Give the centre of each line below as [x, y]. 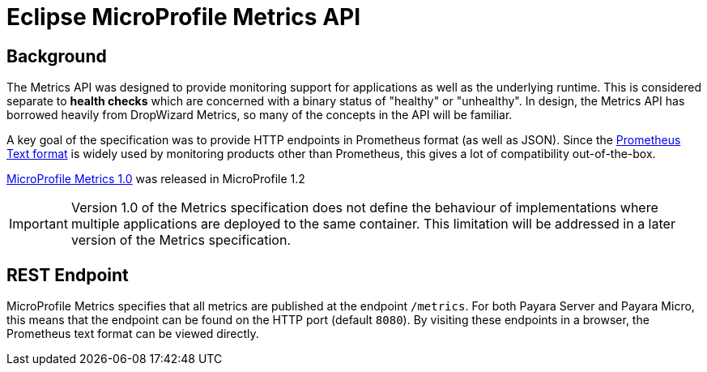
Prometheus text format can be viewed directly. [133, 334]
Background [57, 56]
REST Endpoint [68, 275]
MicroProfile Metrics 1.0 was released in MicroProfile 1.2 [156, 179]
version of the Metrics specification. [181, 240]
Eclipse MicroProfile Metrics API [184, 17]
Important [38, 224]
